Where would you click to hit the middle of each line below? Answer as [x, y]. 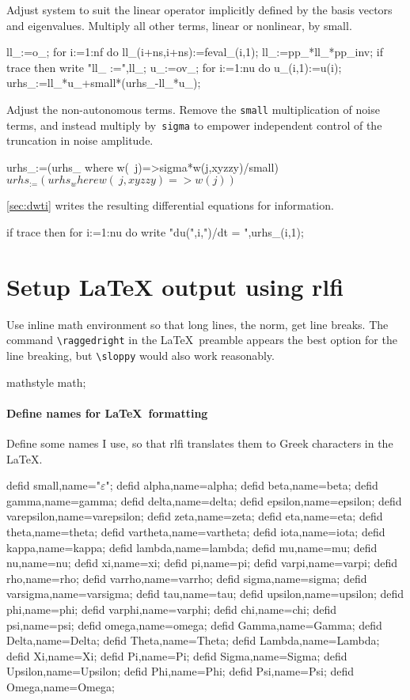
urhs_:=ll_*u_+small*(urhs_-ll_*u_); [104, 83]
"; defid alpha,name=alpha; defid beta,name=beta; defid [242, 485]
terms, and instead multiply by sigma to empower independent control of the [194, 125]
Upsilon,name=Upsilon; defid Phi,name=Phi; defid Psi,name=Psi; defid [180, 671]
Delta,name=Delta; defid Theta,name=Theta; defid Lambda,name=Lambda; [193, 640]
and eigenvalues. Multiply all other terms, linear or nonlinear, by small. [179, 25]
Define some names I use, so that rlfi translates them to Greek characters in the [200, 443]
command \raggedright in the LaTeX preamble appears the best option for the [202, 340]
